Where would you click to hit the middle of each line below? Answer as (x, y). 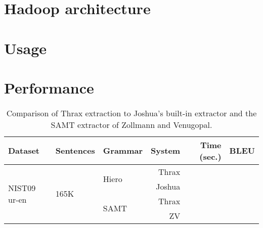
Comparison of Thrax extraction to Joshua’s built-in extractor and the (131, 113)
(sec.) (210, 156)
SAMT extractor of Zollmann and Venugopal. (131, 124)
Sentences (75, 151)
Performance (49, 87)
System (166, 151)
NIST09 (22, 188)
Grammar (123, 151)
